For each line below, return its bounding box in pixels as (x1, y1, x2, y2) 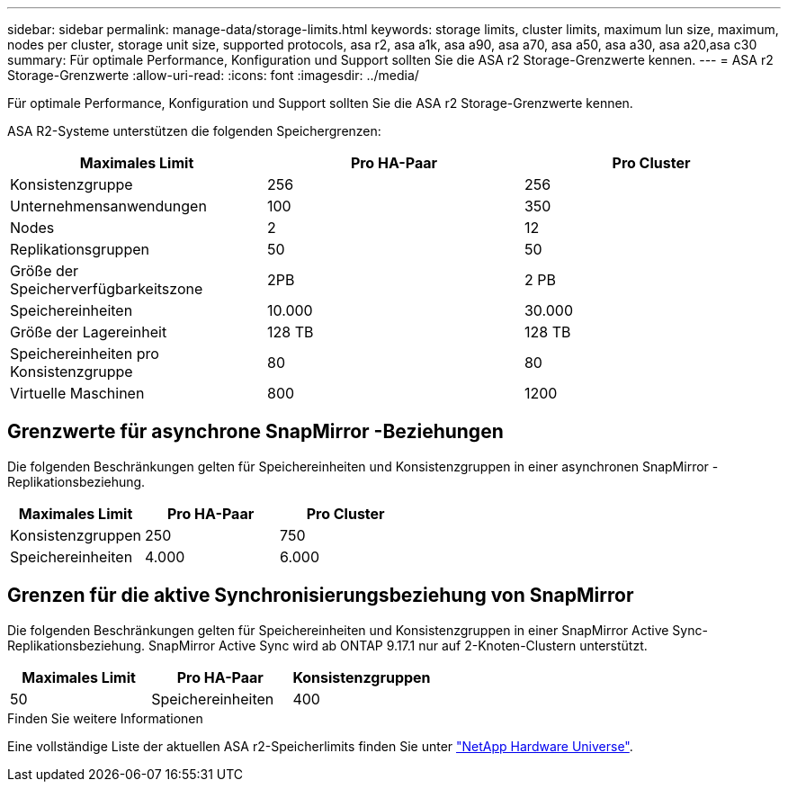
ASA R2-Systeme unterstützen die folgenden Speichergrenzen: (7, 123, 381, 139)
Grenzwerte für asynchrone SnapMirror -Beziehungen (7, 420, 504, 444)
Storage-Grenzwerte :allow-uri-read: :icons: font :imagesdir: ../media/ (7, 67, 419, 83)
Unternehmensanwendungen (10, 197, 207, 215)
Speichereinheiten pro (10, 345, 159, 363)
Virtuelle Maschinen (10, 384, 145, 402)
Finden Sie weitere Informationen (7, 710, 203, 726)
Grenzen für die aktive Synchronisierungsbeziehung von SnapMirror (7, 584, 634, 607)
